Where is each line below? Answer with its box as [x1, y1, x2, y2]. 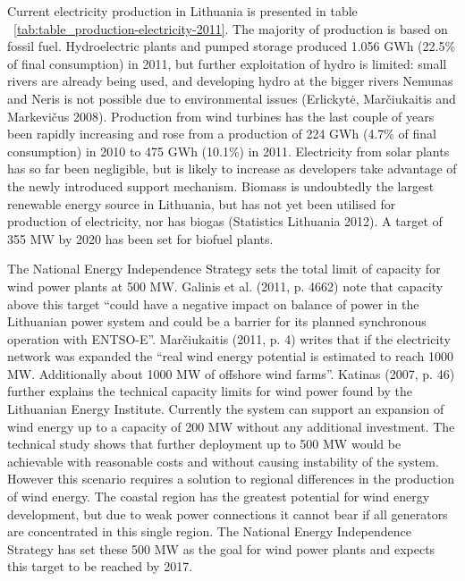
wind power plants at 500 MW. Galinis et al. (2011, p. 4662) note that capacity [7, 276, 444, 295]
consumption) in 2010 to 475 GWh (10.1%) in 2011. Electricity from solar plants [7, 141, 450, 160]
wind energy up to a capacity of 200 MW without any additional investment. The [7, 417, 455, 435]
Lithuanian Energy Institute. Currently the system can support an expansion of [7, 400, 444, 418]
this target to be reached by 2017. [7, 557, 193, 576]
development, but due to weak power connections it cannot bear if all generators [7, 504, 448, 523]
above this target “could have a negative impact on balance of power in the [7, 294, 419, 313]
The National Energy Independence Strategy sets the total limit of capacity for [7, 259, 441, 278]
